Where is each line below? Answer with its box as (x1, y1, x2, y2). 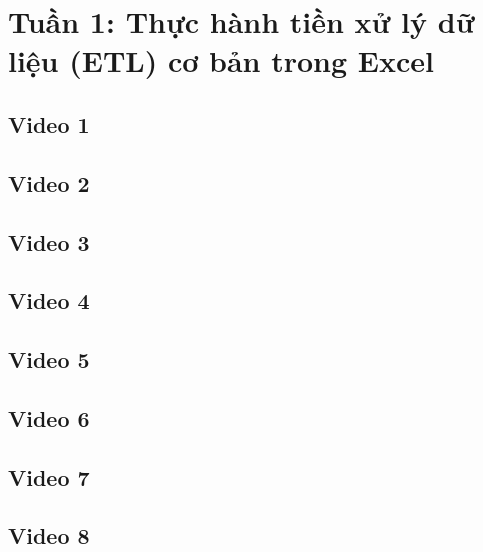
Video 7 (8, 461, 90, 492)
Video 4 (8, 285, 90, 316)
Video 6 (8, 402, 90, 433)
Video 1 (8, 108, 90, 139)
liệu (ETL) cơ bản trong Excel (8, 40, 434, 81)
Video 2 (8, 167, 90, 198)
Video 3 (8, 226, 90, 257)
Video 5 (8, 344, 90, 375)
